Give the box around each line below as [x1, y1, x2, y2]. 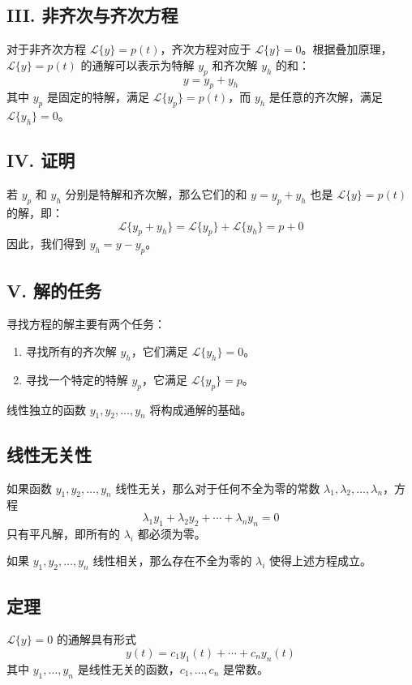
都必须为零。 [137, 524, 206, 542]
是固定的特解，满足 [46, 88, 149, 105]
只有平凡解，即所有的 [6, 524, 120, 542]
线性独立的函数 [6, 400, 86, 417]
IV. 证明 [6, 148, 75, 173]
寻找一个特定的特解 [25, 370, 128, 387]
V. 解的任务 [6, 277, 101, 302]
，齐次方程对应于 [160, 41, 251, 58]
